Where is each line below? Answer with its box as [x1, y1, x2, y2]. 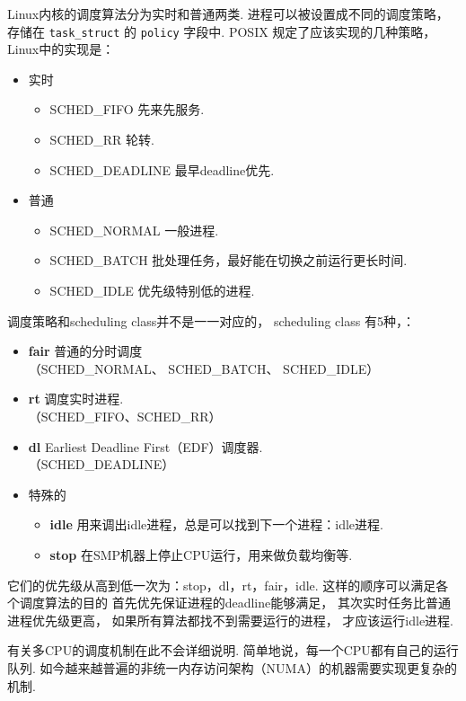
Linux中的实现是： [7, 40, 115, 58]
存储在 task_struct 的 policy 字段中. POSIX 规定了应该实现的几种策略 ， [7, 22, 436, 40]
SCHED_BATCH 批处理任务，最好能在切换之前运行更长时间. [49, 251, 408, 270]
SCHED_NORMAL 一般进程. [49, 220, 219, 239]
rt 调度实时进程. [28, 389, 124, 408]
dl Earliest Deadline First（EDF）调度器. [28, 437, 263, 456]
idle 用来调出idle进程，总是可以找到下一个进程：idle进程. [49, 515, 383, 534]
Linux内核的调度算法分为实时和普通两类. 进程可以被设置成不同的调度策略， [7, 4, 449, 22]
